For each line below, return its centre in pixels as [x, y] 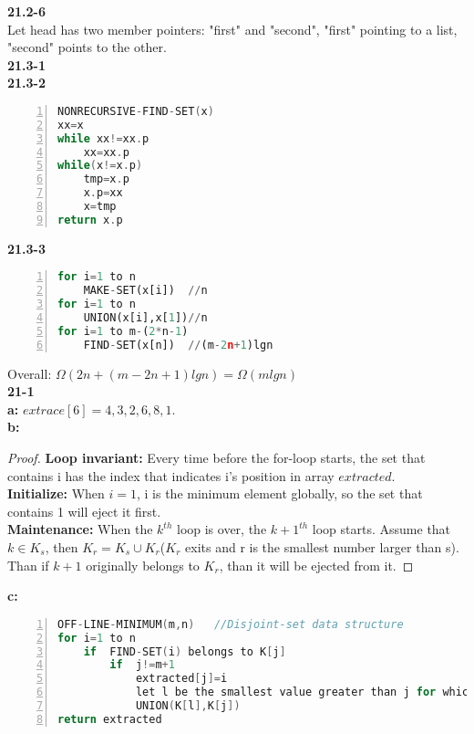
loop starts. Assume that [381, 529]
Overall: [30, 373]
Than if [28, 565]
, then [62, 547]
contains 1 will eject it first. [84, 511]
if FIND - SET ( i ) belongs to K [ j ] [185, 651]
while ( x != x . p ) [100, 166]
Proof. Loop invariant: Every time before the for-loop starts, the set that [216, 458]
